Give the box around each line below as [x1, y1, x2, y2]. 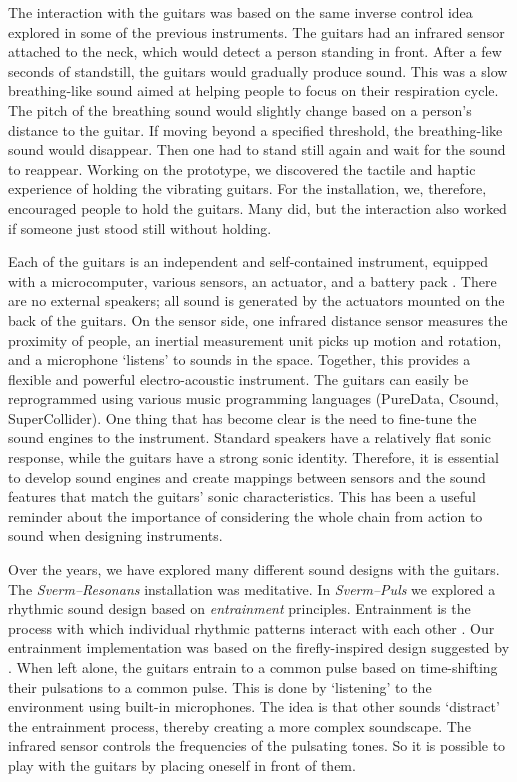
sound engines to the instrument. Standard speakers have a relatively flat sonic [8, 427, 491, 448]
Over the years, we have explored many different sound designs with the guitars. [8, 559, 500, 580]
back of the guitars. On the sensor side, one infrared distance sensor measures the [8, 309, 508, 330]
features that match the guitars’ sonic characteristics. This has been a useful [8, 486, 476, 507]
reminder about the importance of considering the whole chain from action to [8, 505, 483, 526]
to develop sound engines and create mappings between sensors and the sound [8, 466, 486, 487]
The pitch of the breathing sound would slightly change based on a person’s [8, 99, 472, 120]
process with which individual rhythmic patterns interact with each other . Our [8, 617, 495, 638]
